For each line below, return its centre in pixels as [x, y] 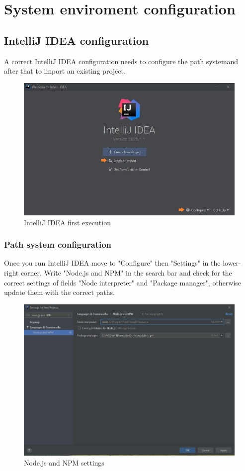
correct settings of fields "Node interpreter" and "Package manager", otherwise [123, 282]
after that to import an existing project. [65, 71]
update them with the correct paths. [59, 292]
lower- [232, 263]
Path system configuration [58, 244]
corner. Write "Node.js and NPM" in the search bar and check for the [126, 273]
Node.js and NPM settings [64, 462]
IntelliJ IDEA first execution [67, 222]
